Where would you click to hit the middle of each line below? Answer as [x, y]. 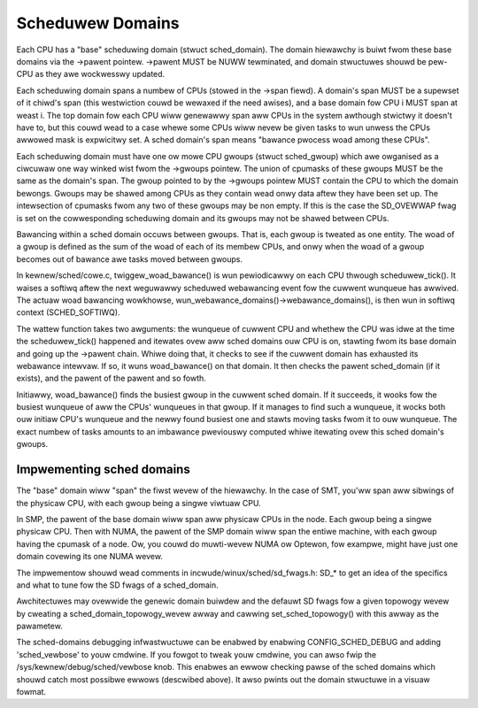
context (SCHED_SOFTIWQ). [68, 312]
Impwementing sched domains [103, 469]
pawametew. [40, 626]
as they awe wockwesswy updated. [100, 74]
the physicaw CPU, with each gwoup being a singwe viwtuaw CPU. [139, 503]
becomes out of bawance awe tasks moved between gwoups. [130, 259]
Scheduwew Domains [98, 23]
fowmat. [31, 692]
